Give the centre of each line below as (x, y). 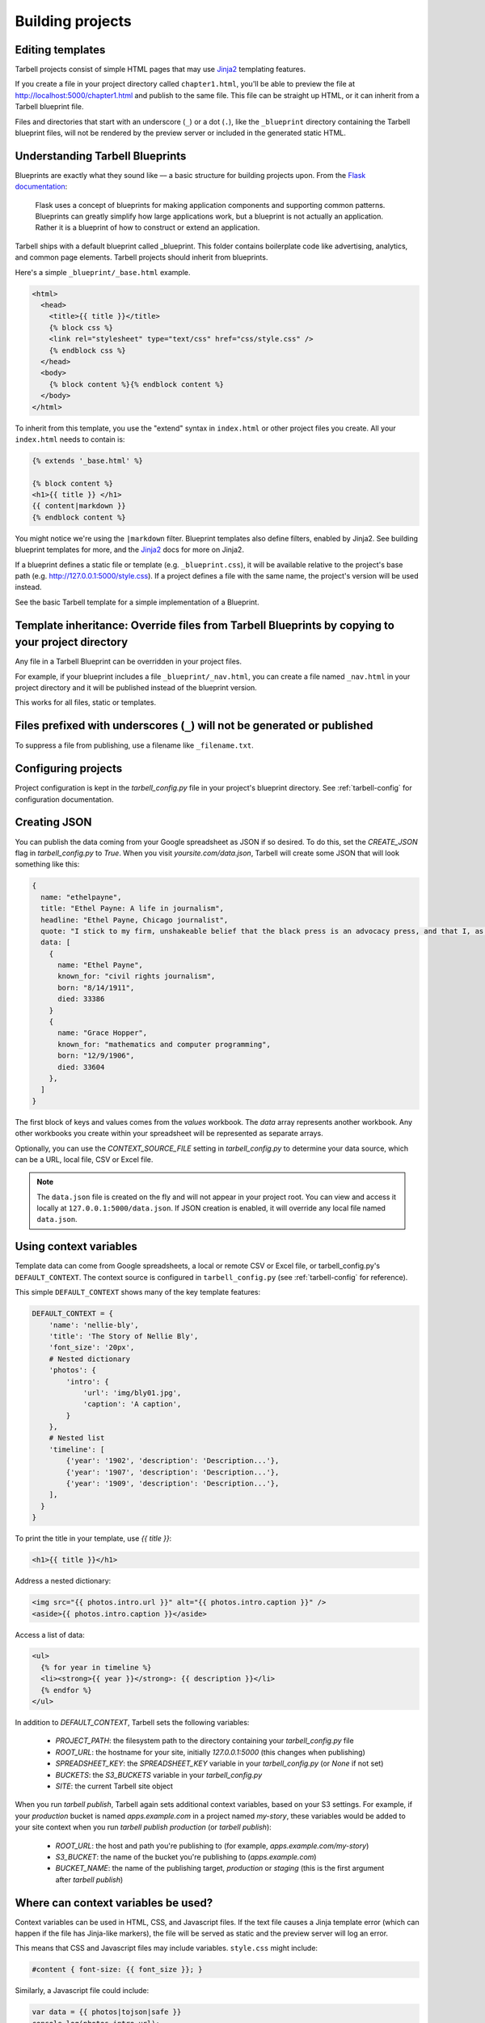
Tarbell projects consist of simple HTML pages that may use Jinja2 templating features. (160, 70)
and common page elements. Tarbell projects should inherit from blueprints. (141, 257)
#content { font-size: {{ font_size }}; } (117, 1970)
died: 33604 (81, 1067)
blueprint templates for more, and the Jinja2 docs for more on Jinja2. (129, 549)
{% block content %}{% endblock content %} (136, 384)
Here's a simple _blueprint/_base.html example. (103, 272)
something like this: (47, 864)
